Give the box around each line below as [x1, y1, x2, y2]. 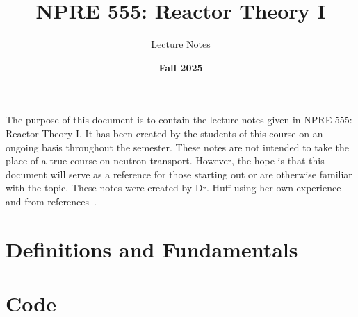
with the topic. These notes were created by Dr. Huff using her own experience [6, 180, 341, 195]
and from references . [6, 194, 97, 208]
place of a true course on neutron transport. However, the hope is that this [6, 153, 325, 168]
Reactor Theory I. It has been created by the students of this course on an [6, 126, 323, 140]
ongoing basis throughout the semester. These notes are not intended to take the [6, 139, 350, 154]
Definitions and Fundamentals [6, 234, 298, 263]
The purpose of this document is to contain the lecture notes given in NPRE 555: [6, 112, 352, 127]
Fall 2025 [158, 60, 203, 74]
